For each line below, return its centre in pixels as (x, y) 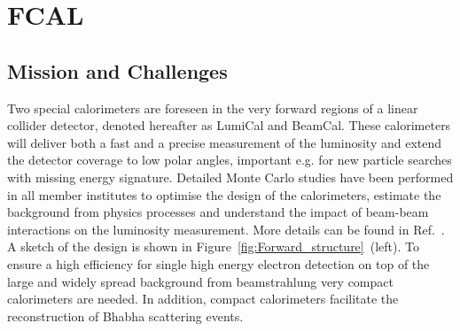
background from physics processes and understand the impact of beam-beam (218, 212)
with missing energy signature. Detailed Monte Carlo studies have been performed (230, 177)
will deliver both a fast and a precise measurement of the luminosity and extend (225, 142)
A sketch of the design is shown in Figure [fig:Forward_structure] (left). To (213, 246)
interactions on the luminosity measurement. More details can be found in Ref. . (226, 229)
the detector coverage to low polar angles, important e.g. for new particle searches (230, 160)
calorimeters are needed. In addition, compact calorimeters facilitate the (203, 299)
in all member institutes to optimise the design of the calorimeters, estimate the (224, 194)
